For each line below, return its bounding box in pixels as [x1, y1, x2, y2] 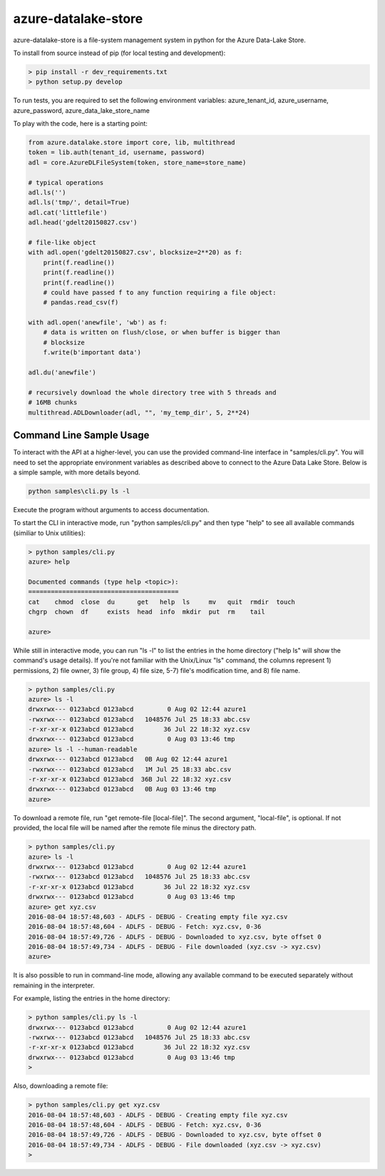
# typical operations [28, 179, 104, 186]
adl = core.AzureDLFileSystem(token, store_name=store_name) [28, 158, 247, 166]
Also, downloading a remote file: [13, 1082, 108, 1090]
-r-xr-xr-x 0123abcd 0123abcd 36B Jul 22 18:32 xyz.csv [28, 775, 232, 784]
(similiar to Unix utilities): [13, 529, 86, 537]
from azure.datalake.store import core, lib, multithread [28, 139, 235, 146]
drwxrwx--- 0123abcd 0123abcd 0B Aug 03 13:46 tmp [28, 785, 217, 793]
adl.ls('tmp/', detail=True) [28, 199, 130, 206]
